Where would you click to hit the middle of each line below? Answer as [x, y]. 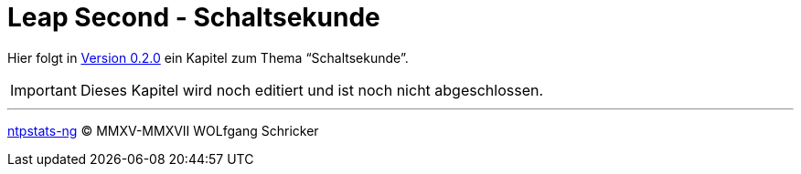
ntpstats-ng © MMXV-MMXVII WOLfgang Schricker [163, 130]
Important [43, 90]
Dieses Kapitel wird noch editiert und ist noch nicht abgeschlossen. [312, 90]
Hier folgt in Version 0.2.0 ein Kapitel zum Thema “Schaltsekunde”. [208, 57]
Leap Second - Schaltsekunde [194, 17]
